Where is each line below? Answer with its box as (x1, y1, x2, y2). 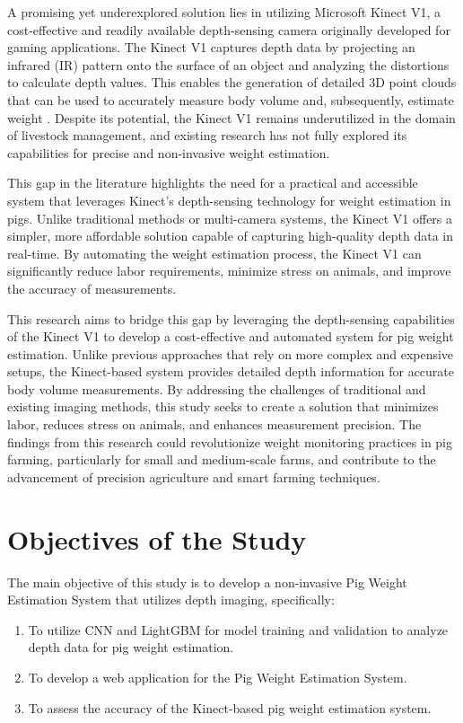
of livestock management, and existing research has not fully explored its (7, 126, 407, 145)
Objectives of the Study (7, 520, 307, 557)
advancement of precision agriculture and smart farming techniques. (7, 467, 380, 486)
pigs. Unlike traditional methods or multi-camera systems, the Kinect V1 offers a (7, 208, 453, 227)
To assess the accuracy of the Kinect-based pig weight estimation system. (28, 698, 432, 717)
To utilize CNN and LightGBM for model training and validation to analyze (28, 620, 449, 639)
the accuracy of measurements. (7, 278, 177, 297)
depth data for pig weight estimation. (28, 638, 234, 657)
